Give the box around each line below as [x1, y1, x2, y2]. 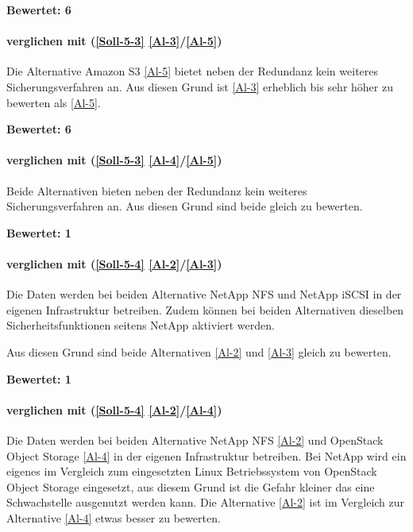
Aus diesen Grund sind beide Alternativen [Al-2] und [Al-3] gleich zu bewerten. [6, 343, 392, 360]
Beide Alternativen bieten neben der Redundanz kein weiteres [6, 182, 307, 199]
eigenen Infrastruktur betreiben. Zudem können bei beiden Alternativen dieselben [6, 301, 404, 318]
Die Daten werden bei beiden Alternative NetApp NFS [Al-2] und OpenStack [6, 431, 384, 448]
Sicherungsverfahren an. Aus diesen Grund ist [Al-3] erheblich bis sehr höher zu [6, 78, 393, 94]
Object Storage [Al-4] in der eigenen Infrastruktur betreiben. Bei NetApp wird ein [6, 447, 407, 464]
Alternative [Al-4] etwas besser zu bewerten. [6, 509, 221, 526]
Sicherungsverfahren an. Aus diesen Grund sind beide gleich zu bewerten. [6, 198, 363, 214]
